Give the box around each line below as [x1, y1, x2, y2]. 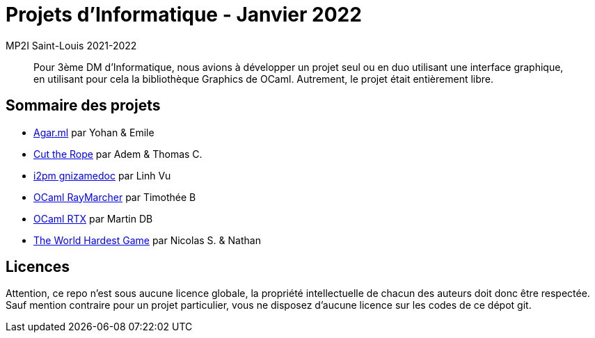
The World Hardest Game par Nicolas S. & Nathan [33, 234, 261, 246]
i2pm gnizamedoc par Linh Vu [33, 169, 171, 182]
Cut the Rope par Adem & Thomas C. [33, 147, 203, 160]
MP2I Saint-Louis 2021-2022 [6, 39, 137, 51]
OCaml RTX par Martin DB [33, 212, 153, 225]
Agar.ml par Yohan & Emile [33, 126, 154, 138]
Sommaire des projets [6, 97, 161, 115]
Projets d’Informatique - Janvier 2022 [6, 3, 362, 26]
